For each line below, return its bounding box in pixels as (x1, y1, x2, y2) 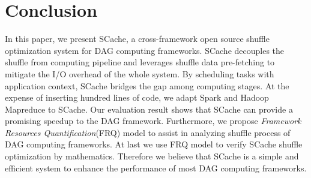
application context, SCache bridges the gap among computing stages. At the (5, 79, 289, 92)
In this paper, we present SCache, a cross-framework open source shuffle (5, 32, 270, 45)
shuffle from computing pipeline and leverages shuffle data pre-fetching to (5, 56, 275, 68)
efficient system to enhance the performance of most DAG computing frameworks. (5, 161, 307, 174)
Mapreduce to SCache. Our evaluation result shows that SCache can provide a (5, 102, 293, 115)
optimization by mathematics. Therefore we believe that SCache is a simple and (5, 150, 299, 162)
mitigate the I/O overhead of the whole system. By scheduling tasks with (5, 67, 274, 80)
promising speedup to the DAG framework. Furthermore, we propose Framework (5, 114, 301, 127)
